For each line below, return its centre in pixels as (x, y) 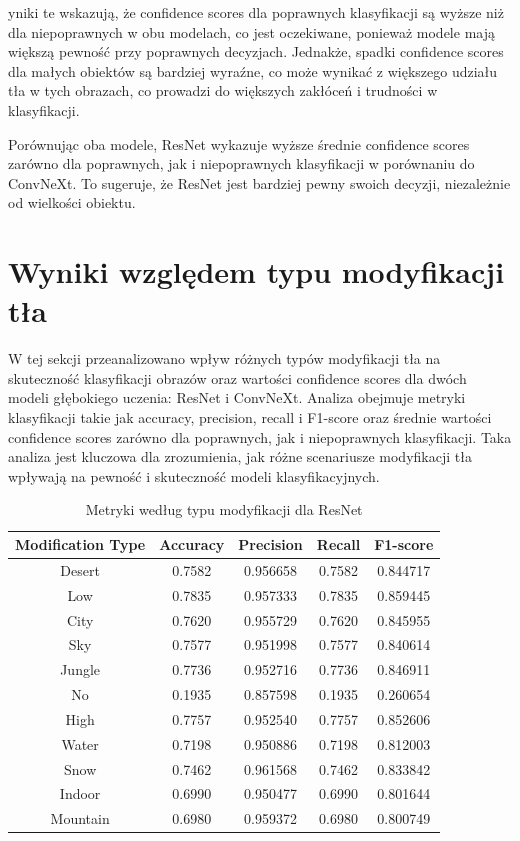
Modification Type (80, 544)
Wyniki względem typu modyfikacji (256, 271)
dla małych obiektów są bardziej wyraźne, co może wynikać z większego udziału (253, 70)
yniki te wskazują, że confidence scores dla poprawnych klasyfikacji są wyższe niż (256, 12)
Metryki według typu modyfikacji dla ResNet (224, 509)
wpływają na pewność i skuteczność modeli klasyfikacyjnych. (194, 475)
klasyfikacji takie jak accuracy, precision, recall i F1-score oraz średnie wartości (250, 417)
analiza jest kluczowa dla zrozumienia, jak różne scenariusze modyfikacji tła (240, 456)
